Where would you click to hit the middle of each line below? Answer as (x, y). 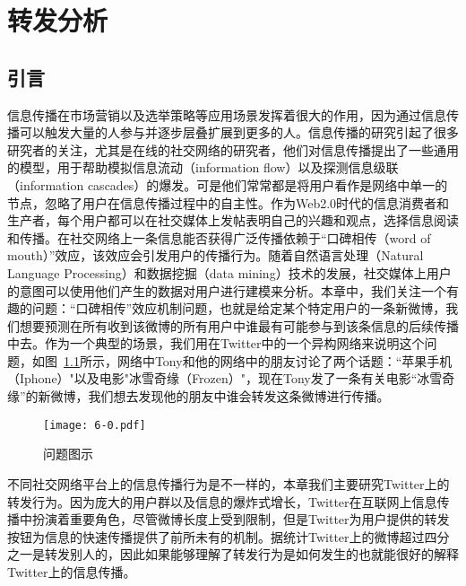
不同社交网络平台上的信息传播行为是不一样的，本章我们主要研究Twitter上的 (229, 483)
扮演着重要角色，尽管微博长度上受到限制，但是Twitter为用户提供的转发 (241, 519)
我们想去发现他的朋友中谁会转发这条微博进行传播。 (239, 396)
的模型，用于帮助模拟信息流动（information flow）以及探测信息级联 (203, 167)
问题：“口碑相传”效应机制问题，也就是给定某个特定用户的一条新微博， (239, 308)
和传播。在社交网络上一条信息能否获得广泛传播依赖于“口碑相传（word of (219, 237)
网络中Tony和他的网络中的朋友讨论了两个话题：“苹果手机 (285, 360)
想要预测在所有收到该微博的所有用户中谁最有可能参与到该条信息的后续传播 (239, 325)
